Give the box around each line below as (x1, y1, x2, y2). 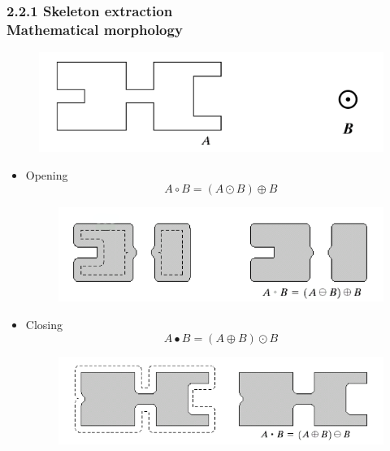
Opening (25, 167, 68, 184)
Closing (25, 315, 63, 332)
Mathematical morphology (6, 19, 183, 39)
